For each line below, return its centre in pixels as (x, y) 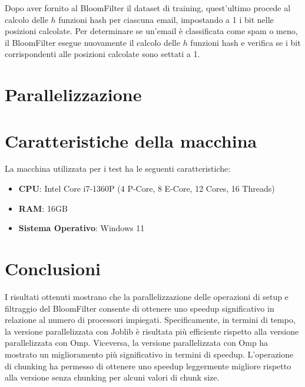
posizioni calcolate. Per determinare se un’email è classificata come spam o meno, (151, 31)
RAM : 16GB (43, 208)
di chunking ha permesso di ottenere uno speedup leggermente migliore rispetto (148, 366)
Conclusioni (53, 268)
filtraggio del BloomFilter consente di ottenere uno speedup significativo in (140, 308)
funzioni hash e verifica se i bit (246, 42)
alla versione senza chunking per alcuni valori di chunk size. (112, 377)
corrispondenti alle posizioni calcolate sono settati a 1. (102, 54)
